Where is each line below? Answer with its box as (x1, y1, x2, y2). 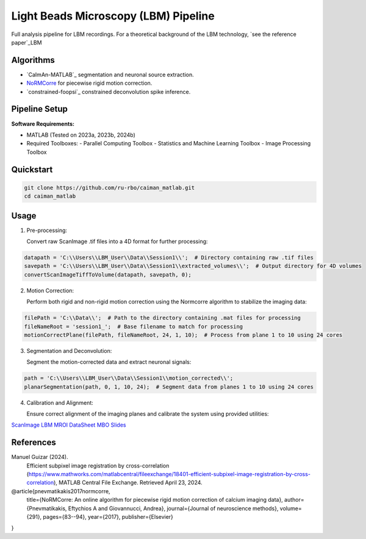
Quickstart (11, 164, 53, 175)
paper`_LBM (11, 38, 42, 46)
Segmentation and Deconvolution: (26, 347, 112, 354)
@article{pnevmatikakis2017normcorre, (11, 487, 110, 494)
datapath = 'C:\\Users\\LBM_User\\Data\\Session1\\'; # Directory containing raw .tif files (24, 254, 314, 261)
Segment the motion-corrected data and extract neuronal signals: (26, 358, 192, 366)
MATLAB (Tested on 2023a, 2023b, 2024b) (26, 131, 135, 139)
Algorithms (11, 55, 55, 65)
